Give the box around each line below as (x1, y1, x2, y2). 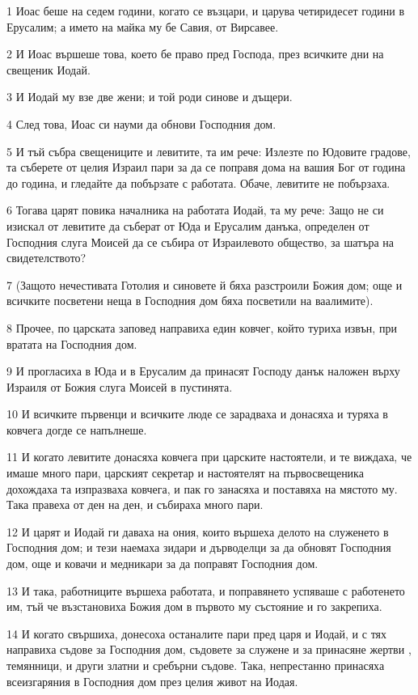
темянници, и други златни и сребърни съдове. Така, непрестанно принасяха (6, 657, 385, 673)
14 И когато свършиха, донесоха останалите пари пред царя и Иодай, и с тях (6, 625, 387, 642)
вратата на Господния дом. (6, 335, 137, 352)
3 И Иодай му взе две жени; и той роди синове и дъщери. (6, 88, 293, 105)
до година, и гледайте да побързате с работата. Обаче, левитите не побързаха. (6, 174, 391, 191)
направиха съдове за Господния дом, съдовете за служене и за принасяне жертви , (6, 641, 412, 658)
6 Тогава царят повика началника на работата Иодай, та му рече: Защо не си (6, 201, 384, 218)
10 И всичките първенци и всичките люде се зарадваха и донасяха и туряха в (6, 405, 388, 422)
